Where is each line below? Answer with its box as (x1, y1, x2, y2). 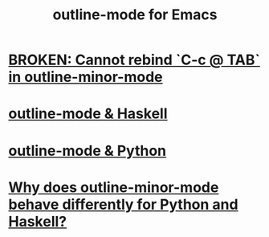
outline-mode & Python (8, 141, 167, 160)
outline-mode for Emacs (52, 6, 218, 24)
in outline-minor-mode (8, 68, 163, 86)
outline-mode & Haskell (8, 104, 168, 123)
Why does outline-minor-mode (8, 178, 219, 196)
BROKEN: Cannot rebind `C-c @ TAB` (8, 51, 261, 69)
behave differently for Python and (8, 195, 238, 214)
